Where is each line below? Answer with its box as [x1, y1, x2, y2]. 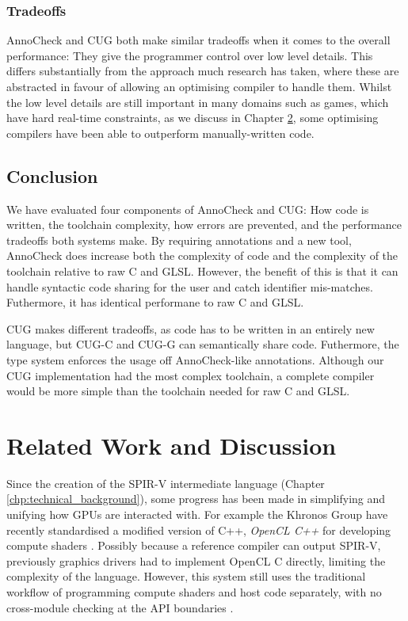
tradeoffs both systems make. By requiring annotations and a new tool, [6, 231, 352, 248]
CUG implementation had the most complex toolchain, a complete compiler [6, 367, 375, 383]
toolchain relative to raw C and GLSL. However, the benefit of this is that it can [6, 262, 398, 279]
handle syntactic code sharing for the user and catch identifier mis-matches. [6, 278, 373, 295]
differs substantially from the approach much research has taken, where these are [6, 63, 399, 79]
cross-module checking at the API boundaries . [6, 599, 234, 615]
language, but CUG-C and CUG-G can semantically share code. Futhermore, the [6, 336, 399, 352]
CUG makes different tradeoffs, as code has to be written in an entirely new [6, 320, 375, 337]
